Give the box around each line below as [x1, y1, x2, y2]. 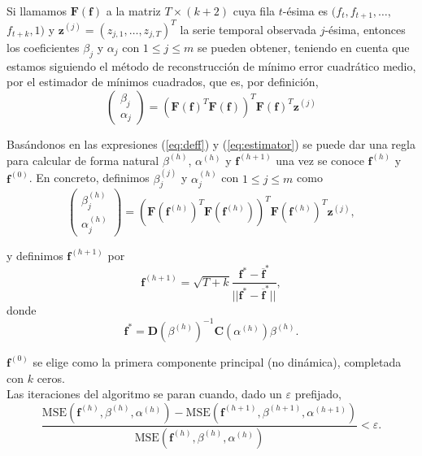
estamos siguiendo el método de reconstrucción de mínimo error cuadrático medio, [7, 57, 416, 74]
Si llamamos [7, 2, 67, 19]
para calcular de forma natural [7, 151, 159, 168]
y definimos [7, 246, 63, 263]
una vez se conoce [276, 151, 364, 168]
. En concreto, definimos [28, 169, 150, 186]
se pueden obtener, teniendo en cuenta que [197, 38, 410, 55]
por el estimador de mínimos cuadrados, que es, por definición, [7, 73, 319, 90]
